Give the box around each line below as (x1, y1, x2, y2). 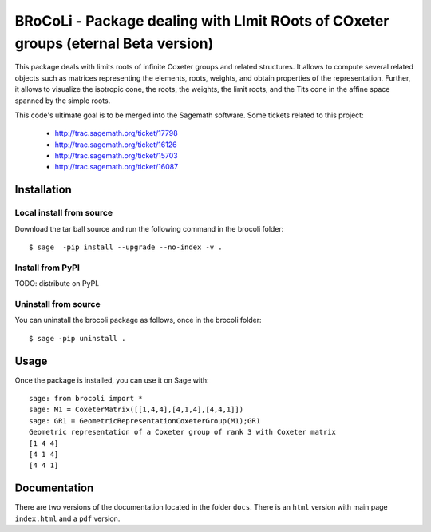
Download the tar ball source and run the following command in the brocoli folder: (14, 224, 284, 233)
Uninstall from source (14, 298, 101, 309)
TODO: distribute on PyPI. (14, 279, 100, 288)
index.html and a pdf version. (14, 514, 121, 523)
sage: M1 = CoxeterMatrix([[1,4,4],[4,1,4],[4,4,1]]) (29, 405, 243, 415)
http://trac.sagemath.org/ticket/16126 (54, 140, 177, 149)
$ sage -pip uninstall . (29, 334, 126, 343)
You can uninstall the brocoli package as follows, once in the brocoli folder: (14, 316, 263, 325)
